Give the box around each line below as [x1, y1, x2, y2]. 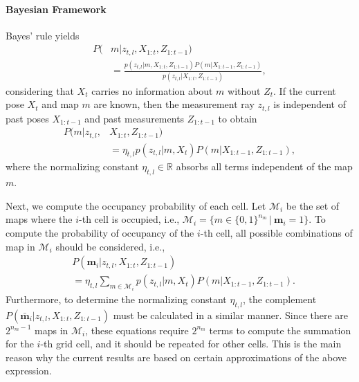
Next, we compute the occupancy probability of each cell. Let [6, 198, 266, 212]
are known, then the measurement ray [93, 97, 255, 111]
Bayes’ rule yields [6, 28, 80, 42]
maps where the [6, 212, 73, 226]
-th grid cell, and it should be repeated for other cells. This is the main [40, 336, 342, 351]
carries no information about [91, 83, 213, 98]
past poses [6, 111, 49, 125]
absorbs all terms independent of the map [176, 159, 353, 174]
